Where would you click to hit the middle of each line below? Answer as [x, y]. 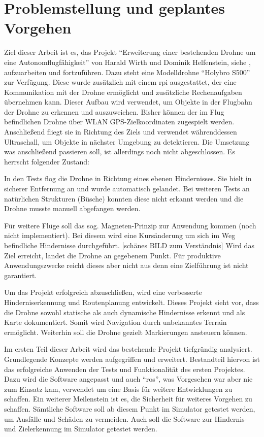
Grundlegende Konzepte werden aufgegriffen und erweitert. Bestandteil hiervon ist [132, 359]
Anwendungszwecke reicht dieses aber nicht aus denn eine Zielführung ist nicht [126, 265]
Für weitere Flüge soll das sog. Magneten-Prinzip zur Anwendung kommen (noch [130, 225]
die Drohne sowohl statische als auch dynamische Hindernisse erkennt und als [125, 312]
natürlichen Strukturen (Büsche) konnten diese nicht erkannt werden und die [124, 198]
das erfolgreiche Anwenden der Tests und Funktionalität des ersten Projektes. [125, 369]
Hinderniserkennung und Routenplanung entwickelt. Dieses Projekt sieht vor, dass [131, 302]
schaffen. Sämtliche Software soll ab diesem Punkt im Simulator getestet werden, [130, 408]
